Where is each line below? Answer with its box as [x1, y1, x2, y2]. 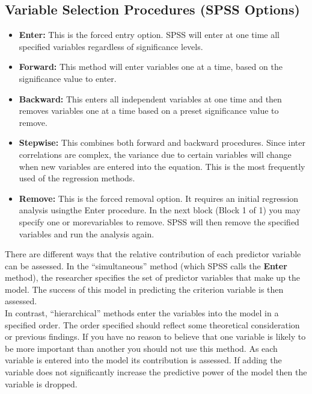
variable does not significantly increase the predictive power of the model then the [5, 366, 307, 378]
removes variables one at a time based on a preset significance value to [19, 104, 279, 117]
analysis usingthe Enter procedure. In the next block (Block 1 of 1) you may [19, 204, 301, 216]
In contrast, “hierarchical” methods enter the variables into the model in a [5, 307, 279, 319]
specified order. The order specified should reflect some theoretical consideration [5, 318, 300, 331]
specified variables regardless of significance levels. [19, 40, 203, 52]
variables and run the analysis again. [19, 227, 154, 240]
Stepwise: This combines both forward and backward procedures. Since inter [19, 136, 305, 149]
